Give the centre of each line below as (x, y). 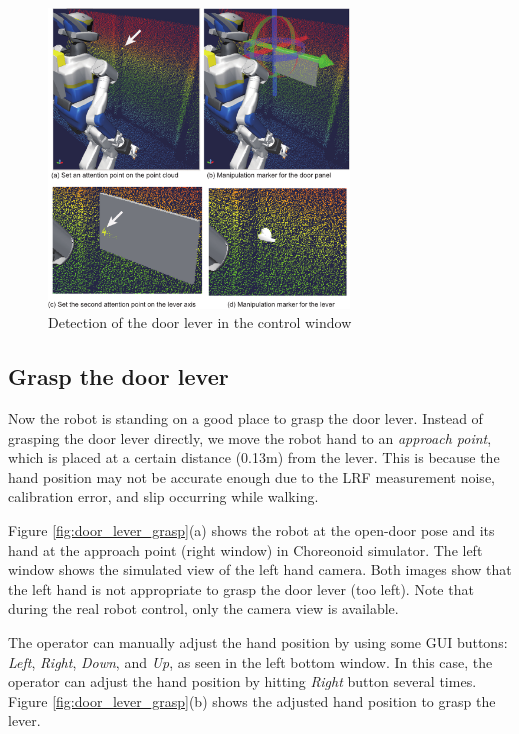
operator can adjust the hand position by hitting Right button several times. (242, 681)
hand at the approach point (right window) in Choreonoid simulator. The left (245, 549)
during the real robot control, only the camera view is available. (203, 608)
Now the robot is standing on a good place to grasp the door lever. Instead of (245, 417)
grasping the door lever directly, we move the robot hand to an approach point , (250, 437)
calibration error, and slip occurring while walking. (163, 496)
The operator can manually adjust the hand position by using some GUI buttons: (258, 641)
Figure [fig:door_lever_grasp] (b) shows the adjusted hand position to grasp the (252, 700)
